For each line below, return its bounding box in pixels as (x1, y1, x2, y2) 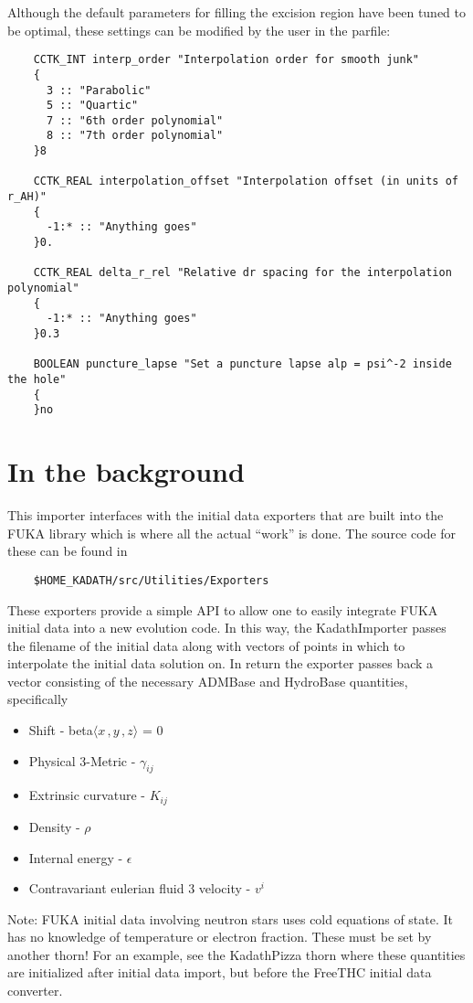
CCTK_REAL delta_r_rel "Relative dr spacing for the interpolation (33, 266, 452, 280)
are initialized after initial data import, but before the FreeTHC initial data (7, 963, 432, 982)
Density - (28, 816, 80, 836)
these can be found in (7, 541, 128, 560)
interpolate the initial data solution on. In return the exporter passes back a (7, 654, 434, 673)
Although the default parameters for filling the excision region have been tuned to (7, 3, 467, 21)
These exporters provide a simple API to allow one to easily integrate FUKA (7, 600, 438, 619)
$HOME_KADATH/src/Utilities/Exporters (33, 573, 269, 587)
